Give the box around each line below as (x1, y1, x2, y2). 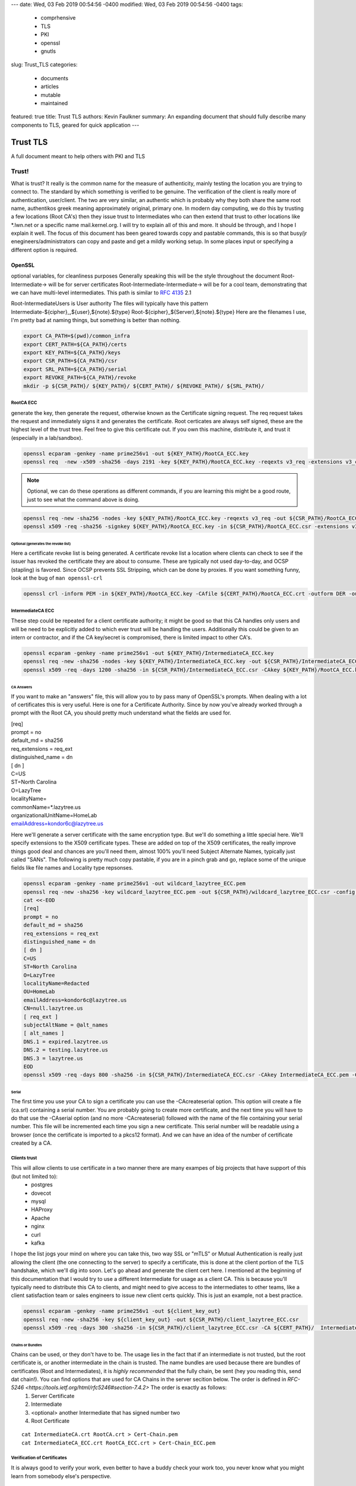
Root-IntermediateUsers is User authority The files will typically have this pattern (11, 300, 209, 307)
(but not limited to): (11, 1173, 58, 1180)
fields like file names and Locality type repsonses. (11, 864, 133, 871)
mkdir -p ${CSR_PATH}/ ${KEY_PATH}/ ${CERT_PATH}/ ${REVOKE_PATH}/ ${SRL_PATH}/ (23, 382, 265, 389)
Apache (31, 1214, 50, 1221)
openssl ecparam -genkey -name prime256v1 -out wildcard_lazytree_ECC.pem (23, 880, 246, 887)
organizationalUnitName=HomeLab (11, 811, 97, 818)
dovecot (31, 1189, 52, 1197)
